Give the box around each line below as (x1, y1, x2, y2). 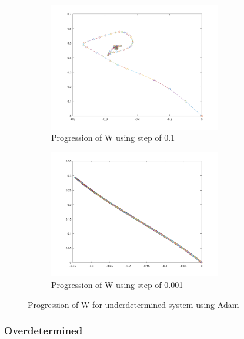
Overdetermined (4, 323, 83, 338)
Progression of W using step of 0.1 (51, 131, 175, 144)
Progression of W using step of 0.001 (51, 278, 183, 290)
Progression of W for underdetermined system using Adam (28, 298, 239, 310)
